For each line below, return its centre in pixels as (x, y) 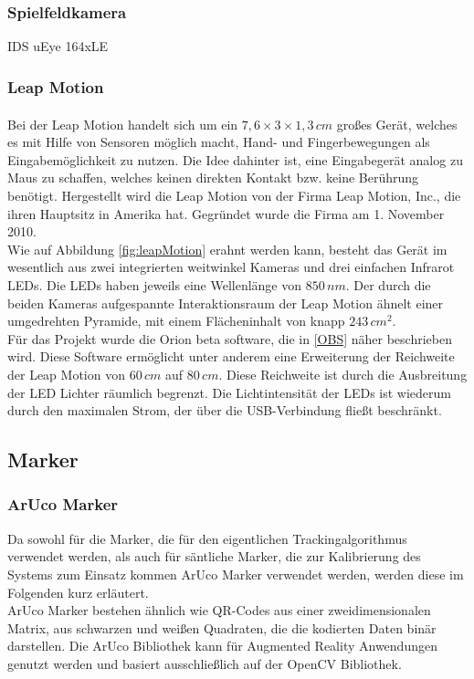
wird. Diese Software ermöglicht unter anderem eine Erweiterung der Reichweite (231, 356)
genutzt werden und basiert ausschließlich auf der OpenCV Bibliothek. (205, 663)
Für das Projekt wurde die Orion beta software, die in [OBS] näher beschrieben (230, 338)
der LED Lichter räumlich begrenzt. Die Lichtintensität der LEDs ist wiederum (229, 392)
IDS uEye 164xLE (58, 46)
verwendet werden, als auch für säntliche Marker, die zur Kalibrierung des (214, 556)
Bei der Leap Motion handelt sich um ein (123, 124)
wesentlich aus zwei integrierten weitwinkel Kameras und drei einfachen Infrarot (231, 267)
